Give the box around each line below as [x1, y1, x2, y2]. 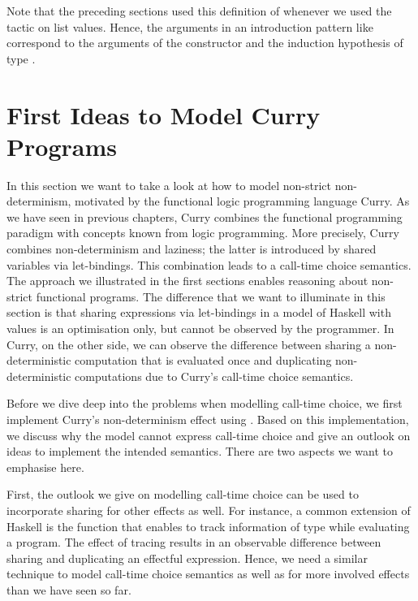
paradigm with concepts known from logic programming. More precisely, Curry [6, 224, 399, 241]
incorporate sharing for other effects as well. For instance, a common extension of [6, 501, 411, 518]
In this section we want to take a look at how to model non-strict [6, 176, 331, 193]
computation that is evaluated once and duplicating [75, 352, 332, 369]
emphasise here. [6, 458, 84, 475]
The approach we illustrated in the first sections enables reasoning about [6, 272, 368, 289]
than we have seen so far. [6, 581, 131, 598]
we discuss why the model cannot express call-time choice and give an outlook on [6, 426, 411, 443]
